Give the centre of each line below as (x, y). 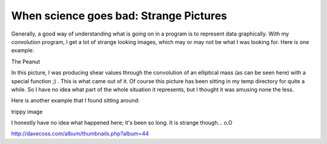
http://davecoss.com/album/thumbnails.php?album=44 (80, 134)
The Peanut (26, 61)
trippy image (27, 111)
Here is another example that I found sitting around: (75, 101)
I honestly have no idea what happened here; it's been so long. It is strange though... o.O (122, 123)
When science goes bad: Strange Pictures (119, 16)
